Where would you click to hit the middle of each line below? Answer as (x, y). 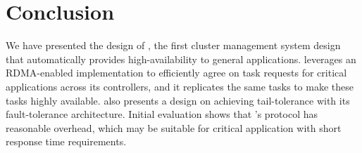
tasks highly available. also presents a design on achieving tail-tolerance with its (178, 100)
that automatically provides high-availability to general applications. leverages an (181, 59)
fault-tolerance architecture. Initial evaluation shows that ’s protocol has (162, 114)
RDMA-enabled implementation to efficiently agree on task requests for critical (176, 73)
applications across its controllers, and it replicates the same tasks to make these (180, 86)
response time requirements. (66, 141)
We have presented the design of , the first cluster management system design (173, 45)
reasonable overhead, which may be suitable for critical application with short (174, 127)
